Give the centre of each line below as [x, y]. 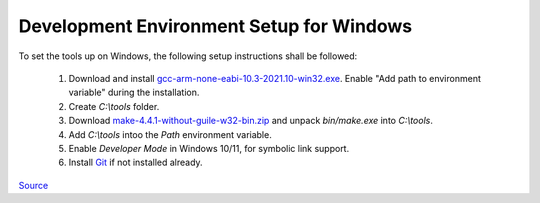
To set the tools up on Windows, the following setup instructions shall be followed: [188, 56]
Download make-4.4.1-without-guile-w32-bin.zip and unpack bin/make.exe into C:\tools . [251, 121]
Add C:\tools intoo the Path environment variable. [170, 134]
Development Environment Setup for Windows [215, 26]
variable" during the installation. [134, 92]
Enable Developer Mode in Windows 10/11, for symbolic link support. [209, 148]
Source [33, 185]
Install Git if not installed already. [136, 162]
